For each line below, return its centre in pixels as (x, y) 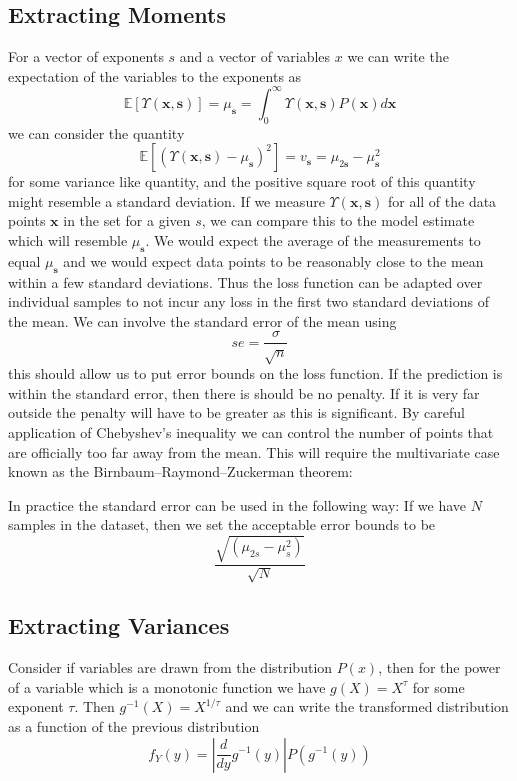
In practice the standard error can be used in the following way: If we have (237, 504)
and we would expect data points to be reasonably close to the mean (273, 260)
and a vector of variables (255, 56)
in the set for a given (127, 220)
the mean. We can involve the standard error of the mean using (202, 320)
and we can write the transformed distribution (367, 706)
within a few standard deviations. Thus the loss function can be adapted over (245, 281)
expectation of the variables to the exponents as (155, 75)
